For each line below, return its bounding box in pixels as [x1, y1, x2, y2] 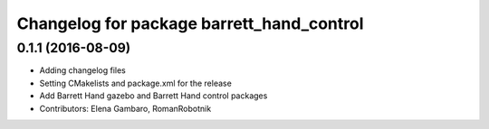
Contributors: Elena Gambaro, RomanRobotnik [39, 103, 212, 114]
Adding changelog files [39, 65, 126, 76]
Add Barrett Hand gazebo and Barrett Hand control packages [39, 90, 268, 101]
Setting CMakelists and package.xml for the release [39, 78, 233, 88]
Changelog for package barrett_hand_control [16, 14, 364, 33]
